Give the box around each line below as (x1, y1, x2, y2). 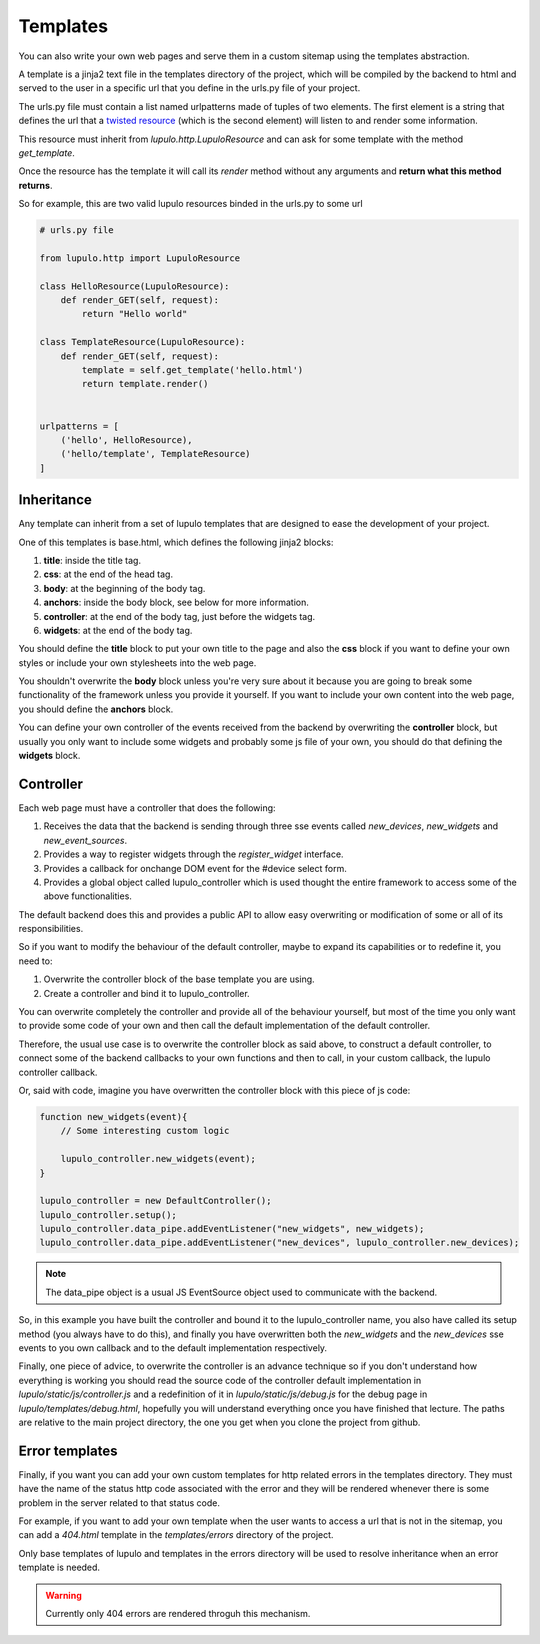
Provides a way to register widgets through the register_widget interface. (43, 848, 344, 860)
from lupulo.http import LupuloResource (39, 252, 240, 264)
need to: (18, 955, 53, 967)
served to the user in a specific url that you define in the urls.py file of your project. (18, 82, 361, 94)
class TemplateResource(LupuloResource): (39, 336, 246, 348)
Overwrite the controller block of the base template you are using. (43, 973, 315, 985)
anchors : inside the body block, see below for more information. (43, 596, 309, 609)
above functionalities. (43, 890, 132, 902)
